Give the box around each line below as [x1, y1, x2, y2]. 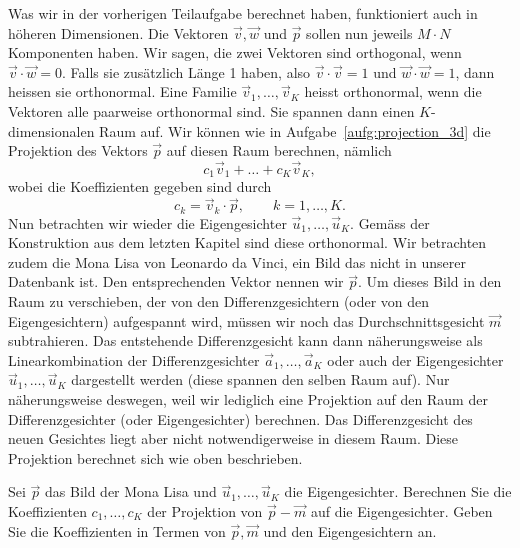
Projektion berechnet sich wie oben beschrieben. [8, 447, 303, 468]
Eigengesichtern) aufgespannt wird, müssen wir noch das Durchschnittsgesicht [8, 310, 485, 331]
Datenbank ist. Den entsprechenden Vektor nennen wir [8, 271, 344, 292]
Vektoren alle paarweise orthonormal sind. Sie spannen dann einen [8, 100, 415, 121]
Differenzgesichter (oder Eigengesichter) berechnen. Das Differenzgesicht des [8, 408, 473, 429]
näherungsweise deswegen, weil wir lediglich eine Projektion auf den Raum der [8, 389, 488, 410]
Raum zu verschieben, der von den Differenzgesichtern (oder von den [8, 291, 430, 312]
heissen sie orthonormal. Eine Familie [8, 81, 237, 102]
